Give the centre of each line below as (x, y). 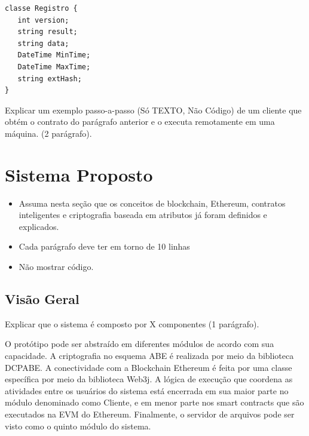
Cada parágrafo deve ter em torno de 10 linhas (104, 246)
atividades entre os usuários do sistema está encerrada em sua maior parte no (147, 390)
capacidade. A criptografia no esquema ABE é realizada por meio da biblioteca (149, 356)
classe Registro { (41, 8)
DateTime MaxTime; (54, 67)
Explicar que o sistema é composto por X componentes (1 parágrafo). (132, 323)
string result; (48, 32)
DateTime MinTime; (54, 55)
